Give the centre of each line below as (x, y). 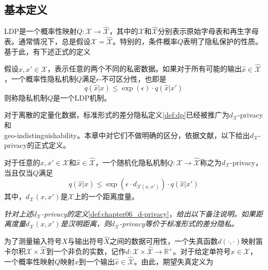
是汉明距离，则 (86, 224)
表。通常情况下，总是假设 (47, 41)
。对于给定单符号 (202, 251)
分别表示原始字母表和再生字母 (208, 31)
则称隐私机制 (26, 97)
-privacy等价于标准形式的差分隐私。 (179, 224)
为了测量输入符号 (33, 241)
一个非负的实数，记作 (89, 251)
